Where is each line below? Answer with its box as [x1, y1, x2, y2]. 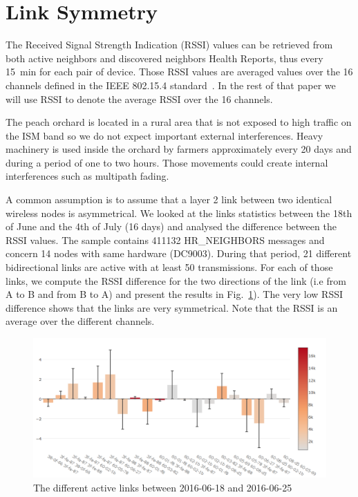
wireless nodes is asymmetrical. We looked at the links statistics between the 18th [6, 205, 352, 220]
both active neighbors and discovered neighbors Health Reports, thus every [6, 50, 323, 65]
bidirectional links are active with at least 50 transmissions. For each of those [6, 260, 333, 274]
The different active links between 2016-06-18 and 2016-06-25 [33, 480, 292, 494]
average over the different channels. [6, 314, 155, 328]
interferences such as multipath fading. [6, 169, 169, 183]
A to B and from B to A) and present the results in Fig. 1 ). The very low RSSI [6, 287, 343, 301]
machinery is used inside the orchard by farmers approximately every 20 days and [6, 142, 352, 156]
